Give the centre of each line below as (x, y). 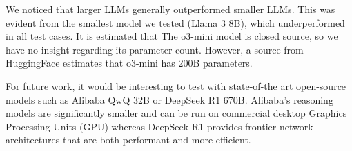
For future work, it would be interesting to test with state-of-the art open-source (176, 85)
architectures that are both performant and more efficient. (128, 140)
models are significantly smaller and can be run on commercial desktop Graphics (176, 113)
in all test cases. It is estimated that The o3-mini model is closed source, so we (172, 36)
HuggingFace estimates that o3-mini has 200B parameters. (129, 63)
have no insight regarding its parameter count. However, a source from (155, 49)
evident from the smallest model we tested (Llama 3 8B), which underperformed (175, 22)
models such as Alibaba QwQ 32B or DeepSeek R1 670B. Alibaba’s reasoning (169, 99)
